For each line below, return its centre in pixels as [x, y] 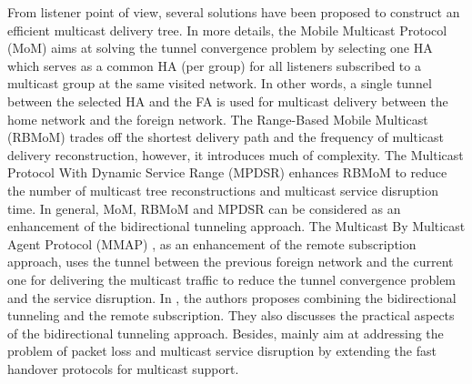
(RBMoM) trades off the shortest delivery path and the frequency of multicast [226, 137]
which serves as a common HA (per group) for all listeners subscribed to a [214, 65]
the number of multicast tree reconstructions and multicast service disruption [223, 190]
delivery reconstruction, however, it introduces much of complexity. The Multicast [236, 154]
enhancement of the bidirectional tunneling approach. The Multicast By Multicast [236, 226]
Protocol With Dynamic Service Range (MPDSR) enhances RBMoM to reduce [227, 172]
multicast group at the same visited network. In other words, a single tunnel [220, 83]
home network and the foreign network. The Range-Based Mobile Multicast [218, 119]
